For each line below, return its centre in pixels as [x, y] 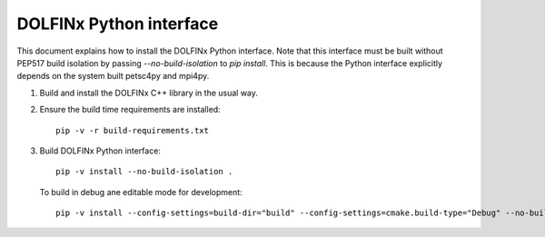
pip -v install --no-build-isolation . [144, 172]
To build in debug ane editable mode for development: [141, 192]
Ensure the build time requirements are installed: [130, 110]
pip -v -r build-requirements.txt [132, 130]
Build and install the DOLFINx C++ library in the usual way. [149, 93]
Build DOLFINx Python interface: [100, 151]
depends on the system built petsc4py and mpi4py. [113, 76]
